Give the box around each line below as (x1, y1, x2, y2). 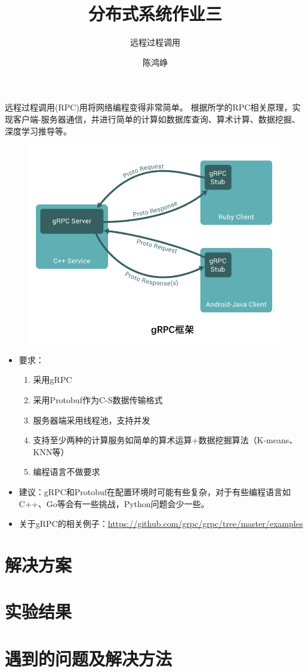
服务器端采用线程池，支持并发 (33, 413, 150, 426)
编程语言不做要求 (33, 465, 100, 478)
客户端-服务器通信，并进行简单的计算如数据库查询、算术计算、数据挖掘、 (13, 112, 300, 125)
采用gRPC (33, 373, 72, 386)
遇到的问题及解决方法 (5, 646, 173, 670)
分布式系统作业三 (88, 1, 222, 26)
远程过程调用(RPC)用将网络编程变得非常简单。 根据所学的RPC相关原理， (5, 101, 292, 113)
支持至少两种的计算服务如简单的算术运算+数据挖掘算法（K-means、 (33, 434, 298, 446)
